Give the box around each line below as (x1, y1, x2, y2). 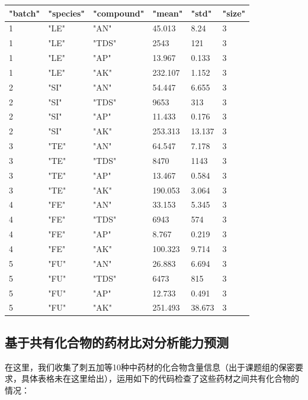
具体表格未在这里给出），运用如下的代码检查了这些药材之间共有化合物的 (21, 372, 299, 385)
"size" (222, 7, 246, 19)
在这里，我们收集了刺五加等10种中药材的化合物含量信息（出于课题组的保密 (5, 360, 295, 373)
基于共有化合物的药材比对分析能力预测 (5, 333, 229, 351)
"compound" (93, 7, 145, 19)
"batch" (9, 7, 40, 19)
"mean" (152, 7, 183, 19)
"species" (48, 7, 85, 19)
